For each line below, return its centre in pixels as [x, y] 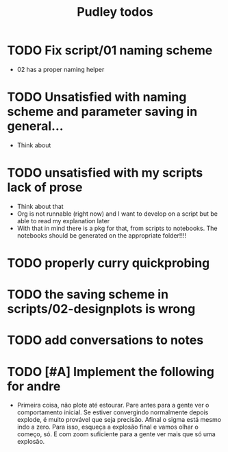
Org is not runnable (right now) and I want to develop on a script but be [117, 214]
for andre [34, 386]
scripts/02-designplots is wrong [101, 309]
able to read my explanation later [63, 221]
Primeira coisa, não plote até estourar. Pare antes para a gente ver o [113, 405]
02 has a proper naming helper [61, 69]
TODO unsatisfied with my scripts [105, 173]
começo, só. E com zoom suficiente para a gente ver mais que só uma [116, 434]
